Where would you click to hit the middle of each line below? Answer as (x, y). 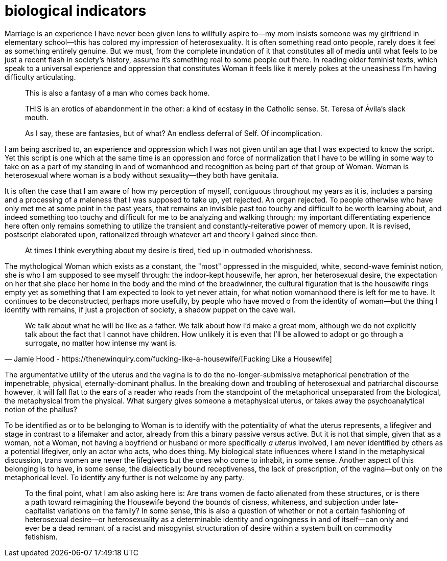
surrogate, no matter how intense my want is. (101, 343)
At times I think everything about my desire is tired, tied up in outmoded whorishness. (169, 250)
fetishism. (41, 536)
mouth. (37, 117)
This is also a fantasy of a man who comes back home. (117, 93)
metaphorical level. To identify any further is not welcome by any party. (124, 477)
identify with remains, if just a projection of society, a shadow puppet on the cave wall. (150, 309)
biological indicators (76, 11)
